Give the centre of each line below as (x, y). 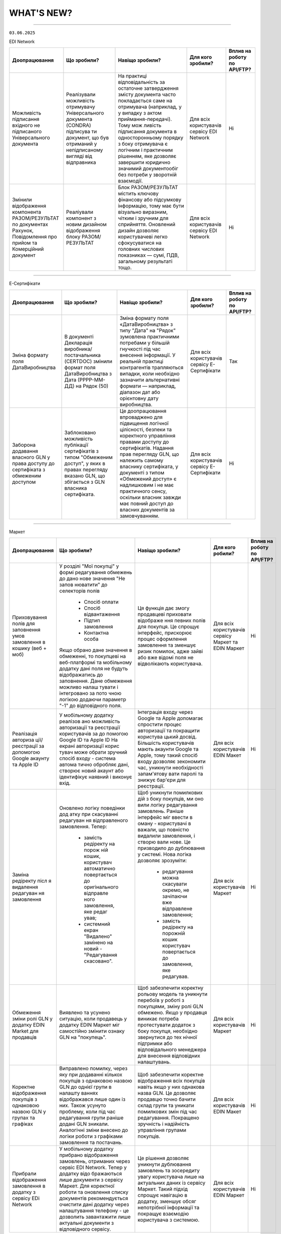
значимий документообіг (148, 169)
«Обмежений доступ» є (148, 479)
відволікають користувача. (170, 664)
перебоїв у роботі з (161, 1001)
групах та (24, 1118)
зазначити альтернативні (150, 380)
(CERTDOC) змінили (88, 361)
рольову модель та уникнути (172, 994)
